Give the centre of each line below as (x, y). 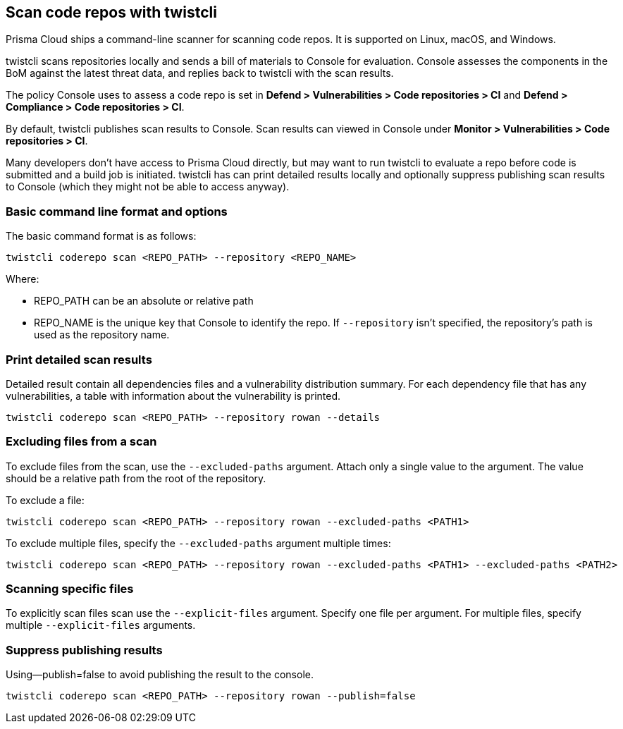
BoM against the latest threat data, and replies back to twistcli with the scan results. (200, 73)
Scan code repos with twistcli (111, 12)
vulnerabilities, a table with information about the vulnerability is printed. (173, 396)
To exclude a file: (45, 500)
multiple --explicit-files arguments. (101, 625)
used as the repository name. (102, 335)
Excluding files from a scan (81, 442)
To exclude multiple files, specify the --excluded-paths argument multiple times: (198, 543)
